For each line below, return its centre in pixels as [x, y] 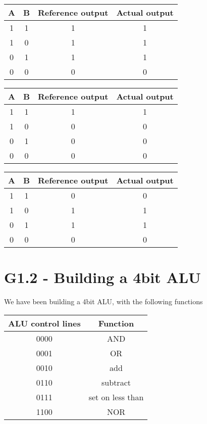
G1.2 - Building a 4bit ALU [102, 277]
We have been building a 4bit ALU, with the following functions [103, 301]
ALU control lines [44, 323]
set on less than [116, 397]
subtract [116, 382]
